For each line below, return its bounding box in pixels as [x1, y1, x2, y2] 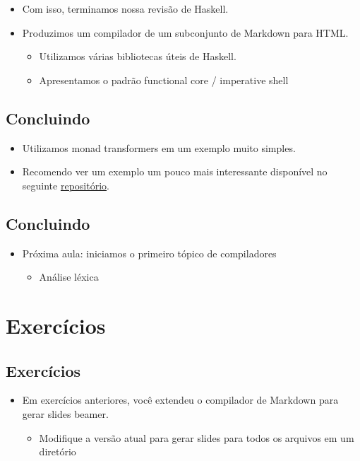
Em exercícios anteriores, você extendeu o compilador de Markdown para [22, 392, 339, 407]
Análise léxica [39, 269, 99, 284]
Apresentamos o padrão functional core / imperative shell [39, 72, 289, 87]
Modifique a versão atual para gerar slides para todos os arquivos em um [39, 430, 354, 445]
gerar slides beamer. [22, 406, 109, 421]
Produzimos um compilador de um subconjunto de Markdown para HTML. [22, 25, 349, 40]
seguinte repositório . [22, 177, 109, 192]
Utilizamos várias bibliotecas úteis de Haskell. [39, 49, 236, 64]
